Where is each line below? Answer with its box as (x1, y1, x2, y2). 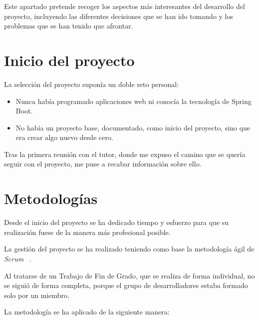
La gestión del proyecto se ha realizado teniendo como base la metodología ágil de (4, 243, 255, 254)
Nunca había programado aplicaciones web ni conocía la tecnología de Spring (15, 95, 252, 106)
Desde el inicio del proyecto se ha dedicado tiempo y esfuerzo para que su (4, 217, 229, 227)
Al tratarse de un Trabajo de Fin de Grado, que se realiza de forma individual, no (4, 270, 255, 280)
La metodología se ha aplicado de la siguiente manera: (4, 306, 170, 317)
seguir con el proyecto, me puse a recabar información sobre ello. (4, 158, 202, 169)
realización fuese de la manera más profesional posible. (4, 226, 171, 237)
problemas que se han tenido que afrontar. (4, 20, 133, 31)
